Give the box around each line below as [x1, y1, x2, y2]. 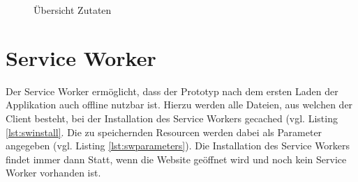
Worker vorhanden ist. [6, 165, 101, 180]
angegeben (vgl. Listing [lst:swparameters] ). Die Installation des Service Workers [6, 138, 350, 153]
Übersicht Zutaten [33, 3, 112, 17]
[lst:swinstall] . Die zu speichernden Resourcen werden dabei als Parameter [6, 124, 322, 139]
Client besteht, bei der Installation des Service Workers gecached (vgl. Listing [6, 110, 338, 125]
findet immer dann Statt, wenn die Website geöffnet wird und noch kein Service [6, 151, 347, 166]
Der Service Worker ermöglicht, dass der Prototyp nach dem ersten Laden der [6, 83, 338, 98]
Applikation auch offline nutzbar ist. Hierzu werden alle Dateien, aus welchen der [6, 97, 353, 112]
